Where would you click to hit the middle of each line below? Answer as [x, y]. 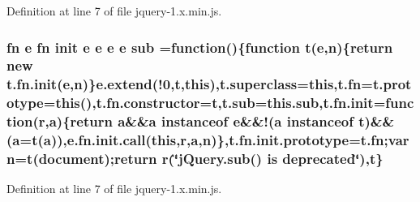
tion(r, [28, 121]
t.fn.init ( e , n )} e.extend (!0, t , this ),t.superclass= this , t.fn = [190, 84]
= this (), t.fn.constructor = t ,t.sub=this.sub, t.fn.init [208, 103]
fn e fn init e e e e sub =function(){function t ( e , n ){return [200, 47]
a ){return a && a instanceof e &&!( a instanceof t [207, 121]
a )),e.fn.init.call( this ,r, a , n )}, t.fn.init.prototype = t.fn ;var [226, 140]
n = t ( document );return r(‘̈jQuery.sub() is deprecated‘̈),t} [195, 159]
